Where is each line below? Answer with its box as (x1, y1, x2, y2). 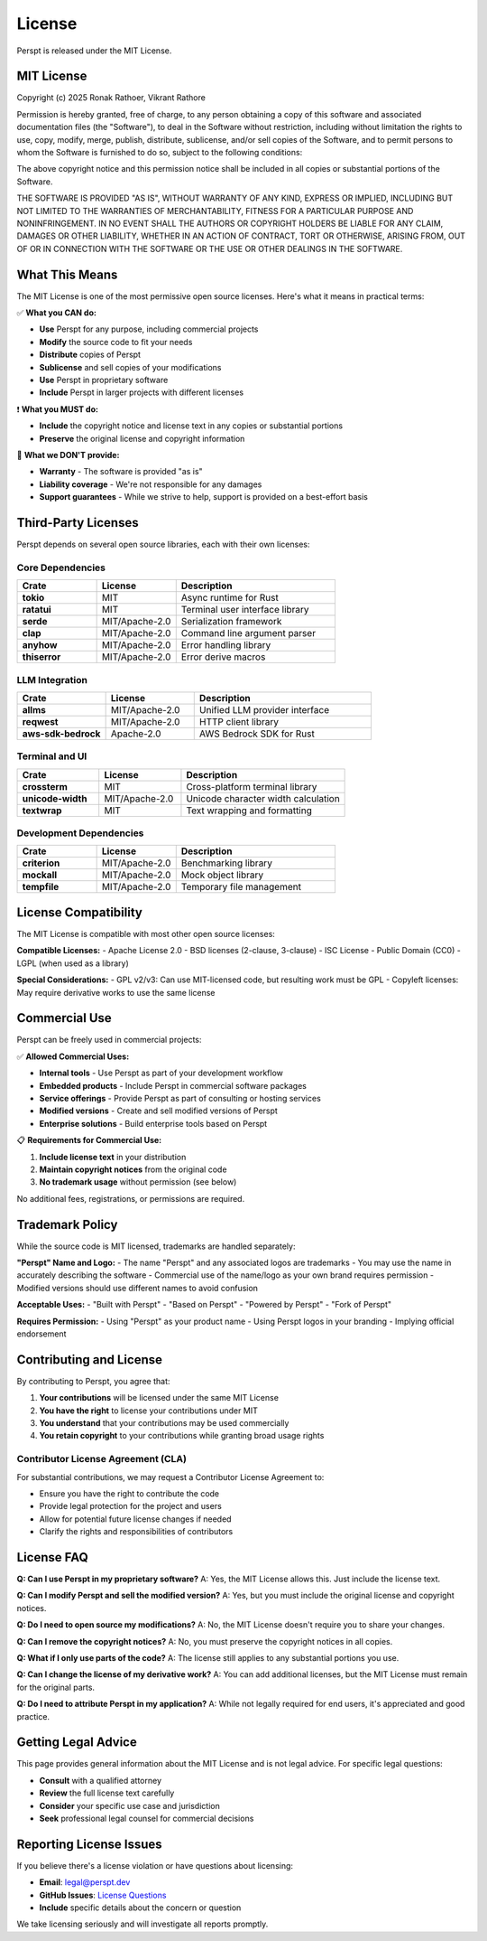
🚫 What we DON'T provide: (16, 449, 120, 460)
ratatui (22, 604, 51, 616)
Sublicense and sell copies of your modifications (39, 361, 222, 372)
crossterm (22, 780, 68, 792)
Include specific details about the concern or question (39, 1902, 242, 1913)
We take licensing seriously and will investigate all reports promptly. (16, 1918, 269, 1929)
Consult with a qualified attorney (39, 1775, 162, 1786)
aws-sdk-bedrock (22, 727, 101, 740)
